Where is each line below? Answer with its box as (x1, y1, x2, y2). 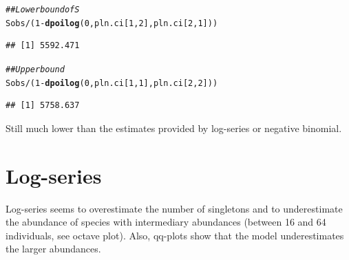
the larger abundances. (6, 241, 101, 256)
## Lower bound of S (6, 5, 80, 14)
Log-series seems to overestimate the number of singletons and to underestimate (6, 201, 343, 215)
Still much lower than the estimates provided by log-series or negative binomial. (6, 120, 342, 135)
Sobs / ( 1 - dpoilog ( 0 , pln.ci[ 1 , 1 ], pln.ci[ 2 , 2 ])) (6, 78, 218, 88)
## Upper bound (6, 64, 65, 74)
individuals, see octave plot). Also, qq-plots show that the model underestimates (6, 228, 344, 242)
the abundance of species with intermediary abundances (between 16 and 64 (6, 215, 326, 229)
